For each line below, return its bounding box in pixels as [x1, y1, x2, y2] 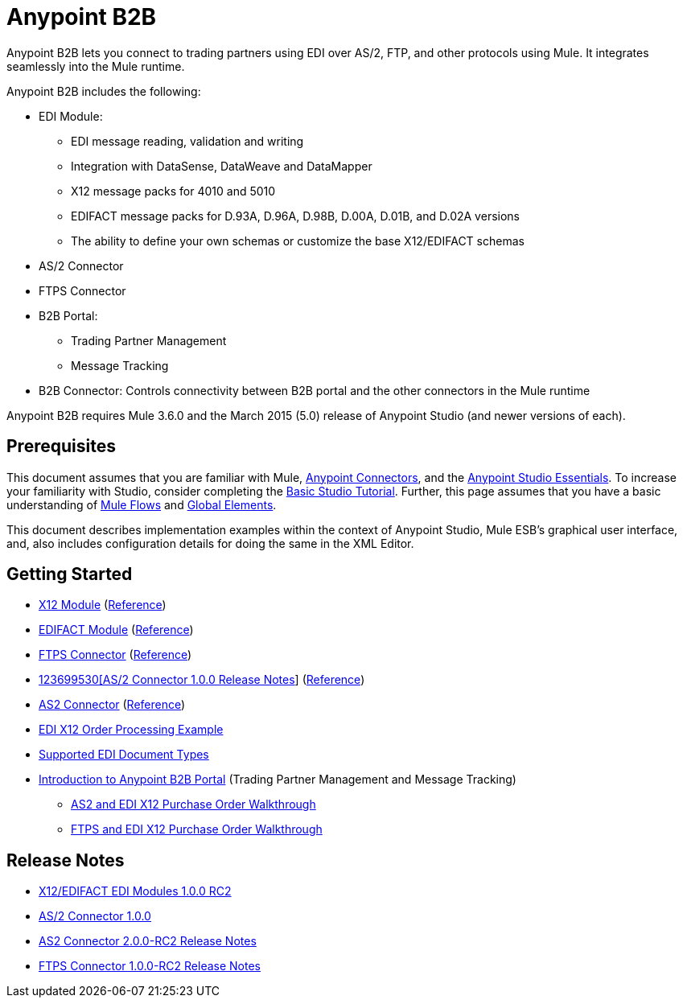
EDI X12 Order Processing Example [39, 722, 224, 737]
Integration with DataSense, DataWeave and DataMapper [71, 158, 372, 173]
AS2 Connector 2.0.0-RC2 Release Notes [39, 934, 257, 948]
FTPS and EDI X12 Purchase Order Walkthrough [71, 822, 323, 837]
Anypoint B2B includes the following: [6, 84, 201, 98]
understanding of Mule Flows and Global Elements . [6, 497, 277, 512]
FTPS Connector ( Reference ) [39, 648, 192, 662]
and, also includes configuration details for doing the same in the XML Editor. [6, 536, 414, 550]
